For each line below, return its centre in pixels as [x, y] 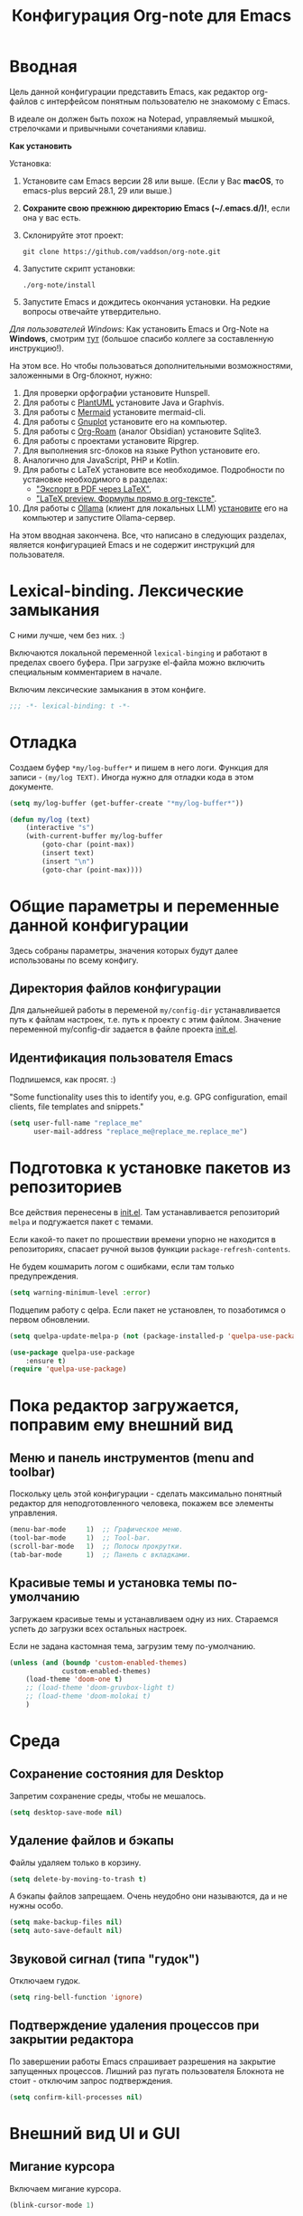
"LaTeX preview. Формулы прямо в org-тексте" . [126, 498]
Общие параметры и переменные [144, 906]
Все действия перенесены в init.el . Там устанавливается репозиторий [145, 1212]
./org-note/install [59, 285]
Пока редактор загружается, [124, 1405]
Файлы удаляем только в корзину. [75, 1862]
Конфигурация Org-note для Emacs [151, 16]
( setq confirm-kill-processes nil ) [76, 2097]
